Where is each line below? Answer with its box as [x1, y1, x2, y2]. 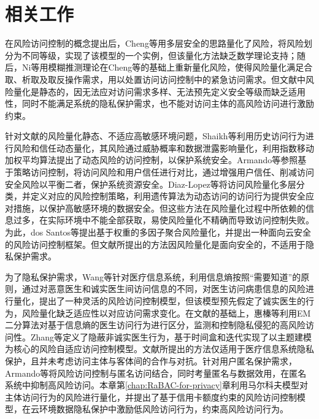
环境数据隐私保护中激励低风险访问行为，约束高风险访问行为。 [39, 402, 288, 415]
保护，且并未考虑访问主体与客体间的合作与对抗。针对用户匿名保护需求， [5, 354, 297, 367]
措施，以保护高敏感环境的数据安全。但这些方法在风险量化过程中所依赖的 [13, 201, 306, 214]
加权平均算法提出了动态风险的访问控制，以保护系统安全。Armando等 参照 [5, 153, 298, 166]
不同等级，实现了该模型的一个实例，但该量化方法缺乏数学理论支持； [21, 48, 297, 61]
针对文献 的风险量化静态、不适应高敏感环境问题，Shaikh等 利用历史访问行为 [5, 129, 306, 142]
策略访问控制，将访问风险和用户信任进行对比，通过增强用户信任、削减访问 [13, 166, 314, 179]
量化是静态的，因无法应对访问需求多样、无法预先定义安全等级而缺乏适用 [13, 85, 306, 98]
